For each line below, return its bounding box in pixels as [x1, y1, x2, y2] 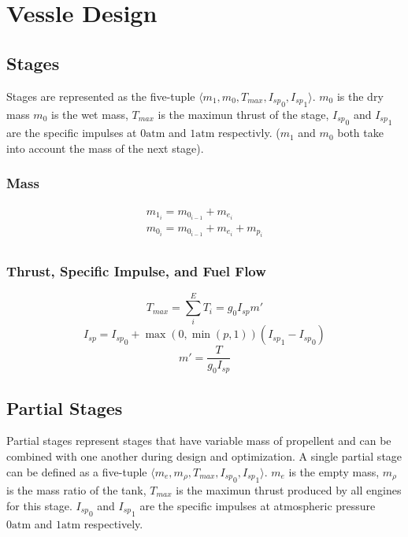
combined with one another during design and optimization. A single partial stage [6, 448, 402, 465]
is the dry [336, 87, 384, 104]
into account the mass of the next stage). [6, 139, 204, 156]
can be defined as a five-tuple [6, 463, 147, 480]
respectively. [83, 515, 143, 531]
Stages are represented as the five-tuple [6, 87, 195, 104]
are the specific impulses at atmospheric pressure [139, 497, 376, 513]
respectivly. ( [218, 124, 280, 141]
